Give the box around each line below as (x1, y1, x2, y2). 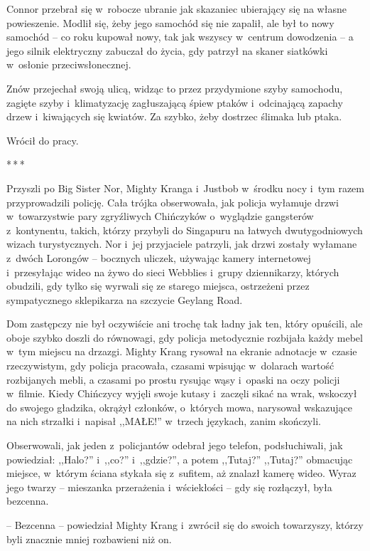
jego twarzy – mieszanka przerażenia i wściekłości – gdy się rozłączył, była (6, 479, 332, 494)
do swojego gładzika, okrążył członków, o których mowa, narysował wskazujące (6, 399, 352, 414)
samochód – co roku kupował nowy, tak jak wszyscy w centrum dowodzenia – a (6, 29, 354, 44)
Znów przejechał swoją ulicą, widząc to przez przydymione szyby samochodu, (6, 80, 343, 95)
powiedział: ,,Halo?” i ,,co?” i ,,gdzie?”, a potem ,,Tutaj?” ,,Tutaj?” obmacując (6, 451, 353, 466)
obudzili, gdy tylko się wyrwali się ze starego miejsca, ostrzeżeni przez (6, 278, 310, 293)
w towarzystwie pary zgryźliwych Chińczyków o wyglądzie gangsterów (6, 209, 314, 224)
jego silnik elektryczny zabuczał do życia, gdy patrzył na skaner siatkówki (6, 43, 328, 58)
